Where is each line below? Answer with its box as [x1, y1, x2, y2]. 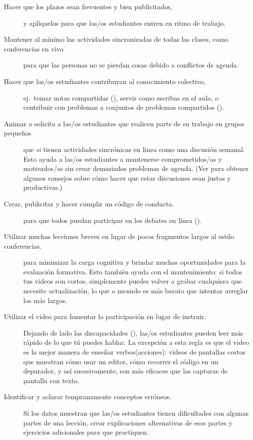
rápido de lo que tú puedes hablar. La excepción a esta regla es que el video [23, 337, 249, 347]
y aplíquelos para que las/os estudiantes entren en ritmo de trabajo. [23, 17, 226, 28]
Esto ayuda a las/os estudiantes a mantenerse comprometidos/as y [23, 153, 222, 164]
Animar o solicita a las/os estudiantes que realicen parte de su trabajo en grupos [4, 118, 245, 128]
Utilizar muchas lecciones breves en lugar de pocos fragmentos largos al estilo [4, 231, 235, 241]
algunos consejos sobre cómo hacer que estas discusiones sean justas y [23, 172, 231, 183]
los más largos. [23, 295, 67, 305]
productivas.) [23, 182, 63, 192]
